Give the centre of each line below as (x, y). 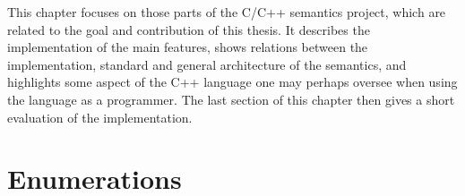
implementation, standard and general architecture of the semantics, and (207, 64)
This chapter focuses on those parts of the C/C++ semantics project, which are (227, 12)
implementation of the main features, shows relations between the (188, 47)
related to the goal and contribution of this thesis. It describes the (189, 29)
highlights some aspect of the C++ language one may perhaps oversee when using (232, 82)
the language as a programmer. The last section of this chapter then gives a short (231, 99)
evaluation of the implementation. (100, 117)
